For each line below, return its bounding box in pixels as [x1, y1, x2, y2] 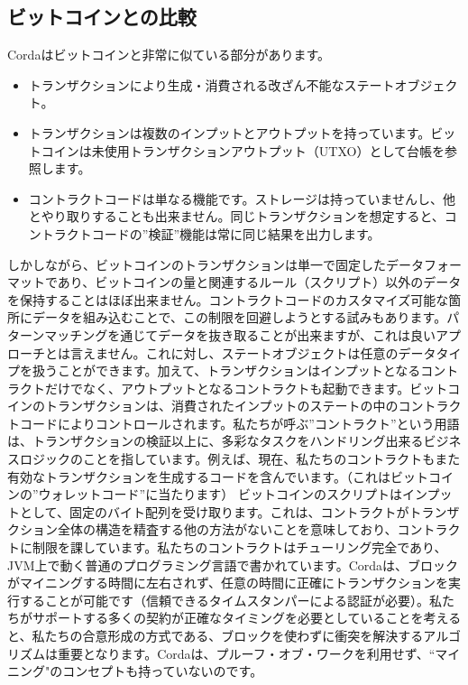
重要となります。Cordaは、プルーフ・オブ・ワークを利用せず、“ [57, 643, 436, 662]
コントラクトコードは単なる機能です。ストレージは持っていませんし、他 [28, 189, 455, 208]
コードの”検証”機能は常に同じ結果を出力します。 [91, 224, 381, 243]
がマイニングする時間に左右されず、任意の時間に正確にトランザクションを [7, 573, 449, 592]
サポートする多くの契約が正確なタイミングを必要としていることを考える [32, 608, 462, 627]
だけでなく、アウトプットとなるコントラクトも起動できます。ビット [44, 378, 448, 397]
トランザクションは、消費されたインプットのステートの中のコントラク [44, 396, 462, 415]
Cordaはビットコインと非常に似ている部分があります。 [7, 45, 330, 64]
